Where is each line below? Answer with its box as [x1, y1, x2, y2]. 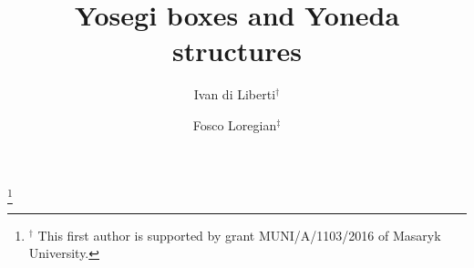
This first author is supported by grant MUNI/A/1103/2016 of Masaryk [37, 225, 441, 244]
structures [172, 32, 302, 69]
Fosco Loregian [192, 115, 277, 134]
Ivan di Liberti [193, 85, 276, 104]
